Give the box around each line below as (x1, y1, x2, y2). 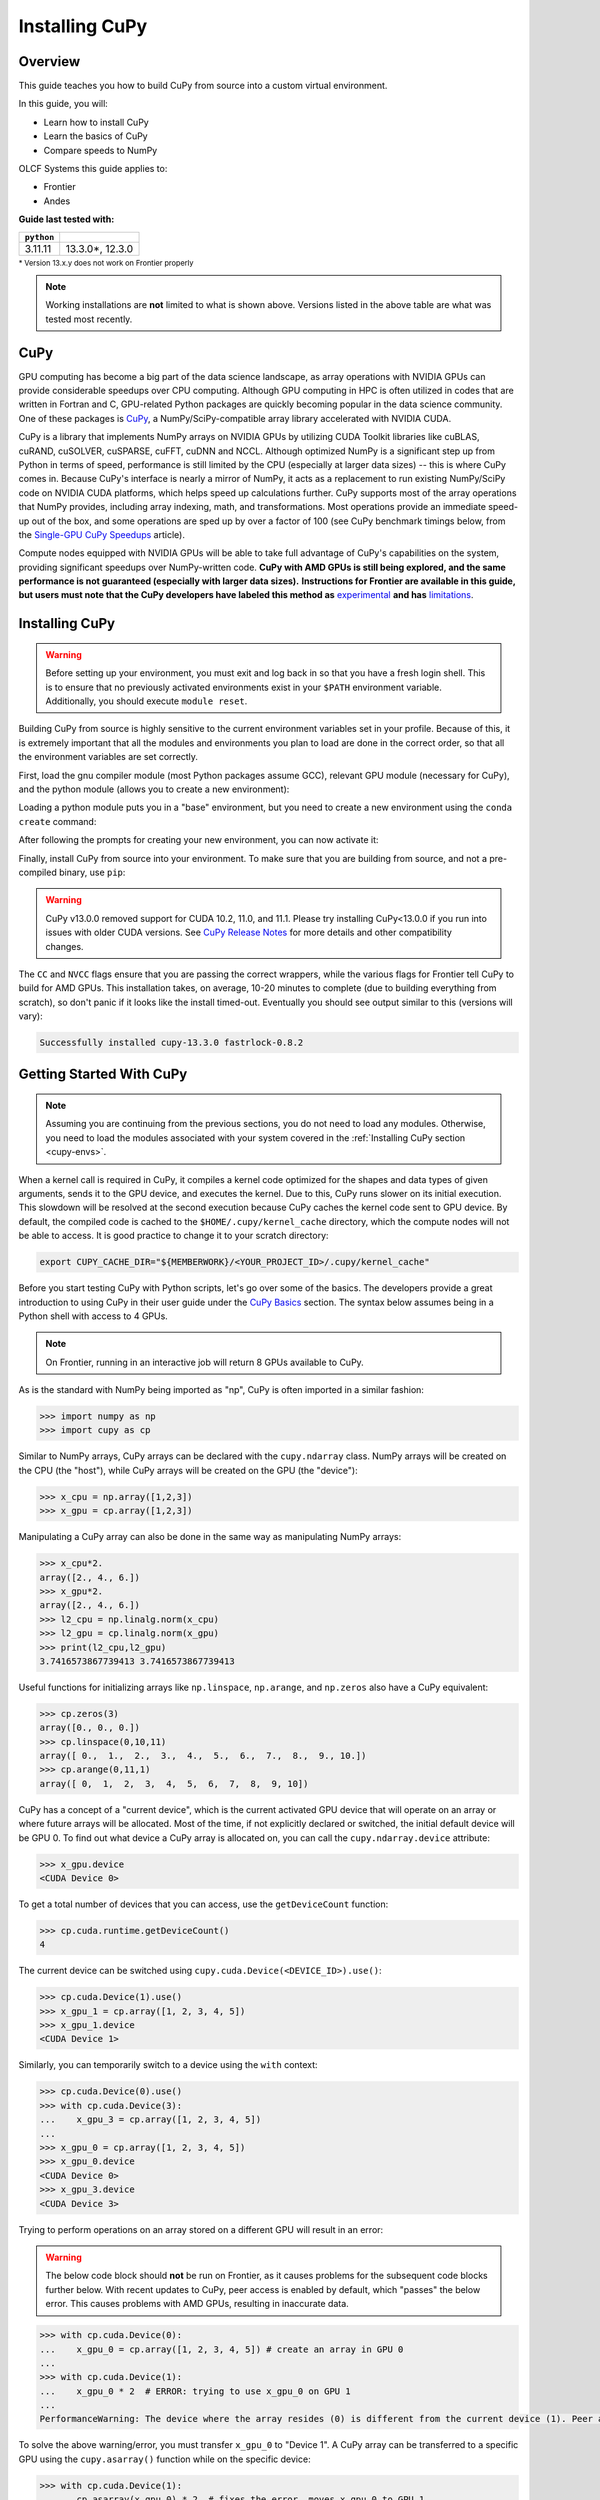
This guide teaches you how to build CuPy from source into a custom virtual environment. (18, 80, 388, 92)
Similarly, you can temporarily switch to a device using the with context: (18, 2059, 319, 2071)
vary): (18, 1010, 44, 1022)
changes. (45, 940, 84, 952)
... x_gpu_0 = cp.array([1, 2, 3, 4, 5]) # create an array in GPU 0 (39, 2343, 404, 2355)
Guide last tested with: (18, 213, 115, 225)
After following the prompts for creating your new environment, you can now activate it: (18, 834, 379, 846)
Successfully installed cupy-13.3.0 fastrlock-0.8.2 (39, 1037, 304, 1049)
